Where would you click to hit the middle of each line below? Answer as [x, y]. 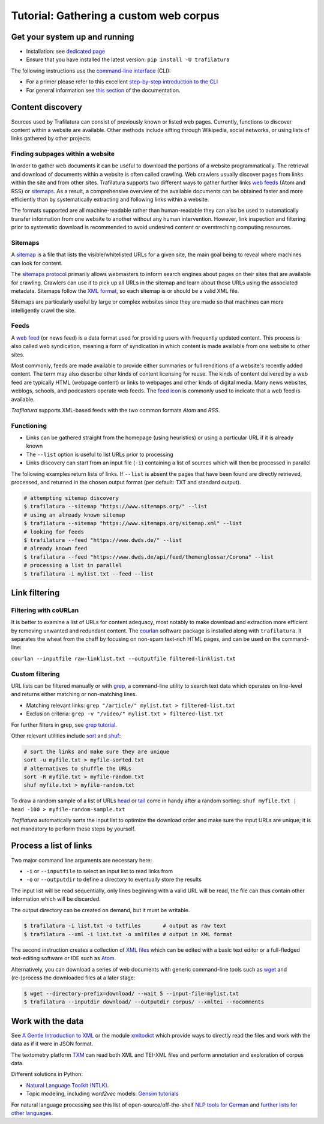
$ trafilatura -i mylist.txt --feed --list [89, 574]
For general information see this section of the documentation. [103, 90]
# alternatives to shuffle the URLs [78, 768]
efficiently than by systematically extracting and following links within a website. [110, 200]
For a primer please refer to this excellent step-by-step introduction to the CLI [122, 82]
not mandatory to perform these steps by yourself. [73, 829]
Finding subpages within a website [63, 154]
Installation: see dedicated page [65, 52]
